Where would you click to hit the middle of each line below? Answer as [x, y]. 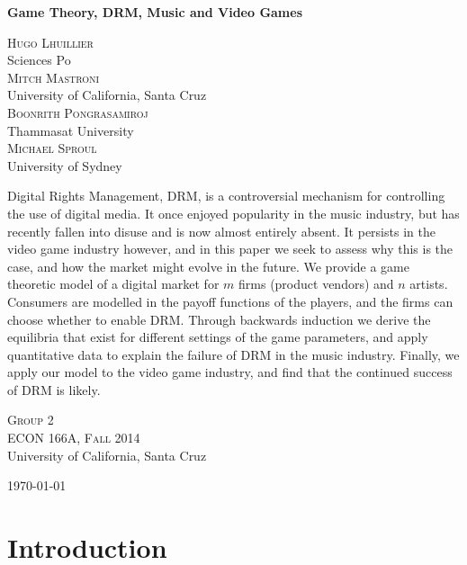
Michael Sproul [52, 148]
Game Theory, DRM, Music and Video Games [155, 12]
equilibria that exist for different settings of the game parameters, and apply [218, 337]
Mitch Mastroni [54, 77]
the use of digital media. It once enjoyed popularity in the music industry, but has [233, 213]
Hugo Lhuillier [50, 42]
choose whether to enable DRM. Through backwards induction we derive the [219, 319]
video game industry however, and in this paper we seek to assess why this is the [230, 249]
